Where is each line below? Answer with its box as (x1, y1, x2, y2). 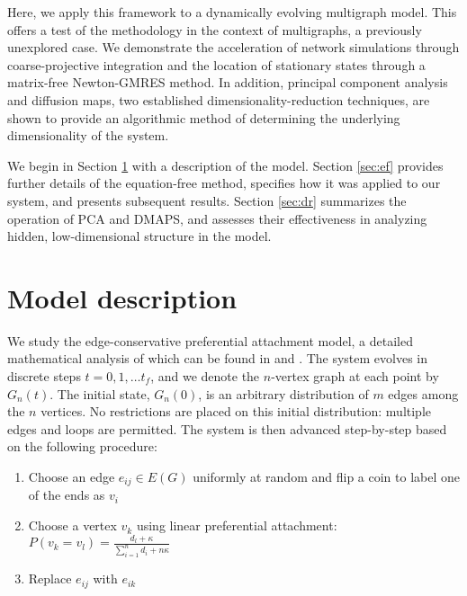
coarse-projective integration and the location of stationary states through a (7, 55, 426, 74)
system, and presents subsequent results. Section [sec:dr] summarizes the (7, 191, 407, 209)
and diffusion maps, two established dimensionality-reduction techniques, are (7, 90, 430, 109)
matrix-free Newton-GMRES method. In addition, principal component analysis (7, 73, 448, 92)
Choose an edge (28, 467, 115, 485)
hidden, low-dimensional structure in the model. (7, 227, 272, 245)
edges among (388, 384, 459, 403)
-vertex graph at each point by (271, 367, 439, 386)
